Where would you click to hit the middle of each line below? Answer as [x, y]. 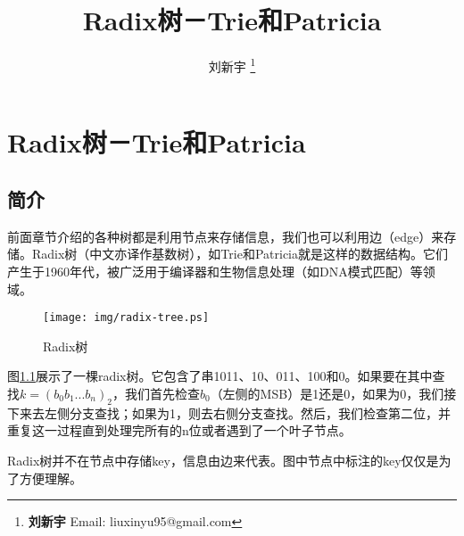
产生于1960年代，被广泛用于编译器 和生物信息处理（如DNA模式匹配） [209, 271]
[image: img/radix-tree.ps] [126, 318]
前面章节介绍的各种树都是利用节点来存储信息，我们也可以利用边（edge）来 [226, 236]
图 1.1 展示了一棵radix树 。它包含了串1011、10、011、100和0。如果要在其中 [220, 376]
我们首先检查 [162, 393]
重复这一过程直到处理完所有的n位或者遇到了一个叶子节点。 [179, 430]
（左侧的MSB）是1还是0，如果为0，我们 [327, 393]
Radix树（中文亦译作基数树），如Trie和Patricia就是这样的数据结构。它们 [240, 254]
